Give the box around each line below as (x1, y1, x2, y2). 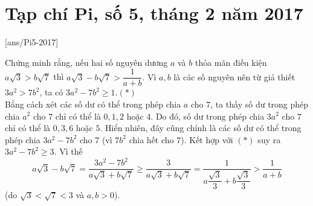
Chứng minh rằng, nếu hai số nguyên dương (5, 56, 168, 68)
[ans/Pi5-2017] (5, 36, 59, 48)
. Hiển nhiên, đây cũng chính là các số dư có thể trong (100, 121, 302, 134)
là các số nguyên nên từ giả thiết (173, 70, 295, 83)
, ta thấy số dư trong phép (210, 97, 309, 110)
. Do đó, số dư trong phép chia (150, 109, 265, 122)
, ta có (39, 86, 63, 98)
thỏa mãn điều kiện (195, 56, 267, 68)
